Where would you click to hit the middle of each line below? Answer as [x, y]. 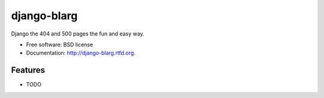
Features [28, 70]
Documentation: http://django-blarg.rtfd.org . [81, 53]
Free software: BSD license [59, 44]
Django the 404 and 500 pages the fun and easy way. [78, 34]
